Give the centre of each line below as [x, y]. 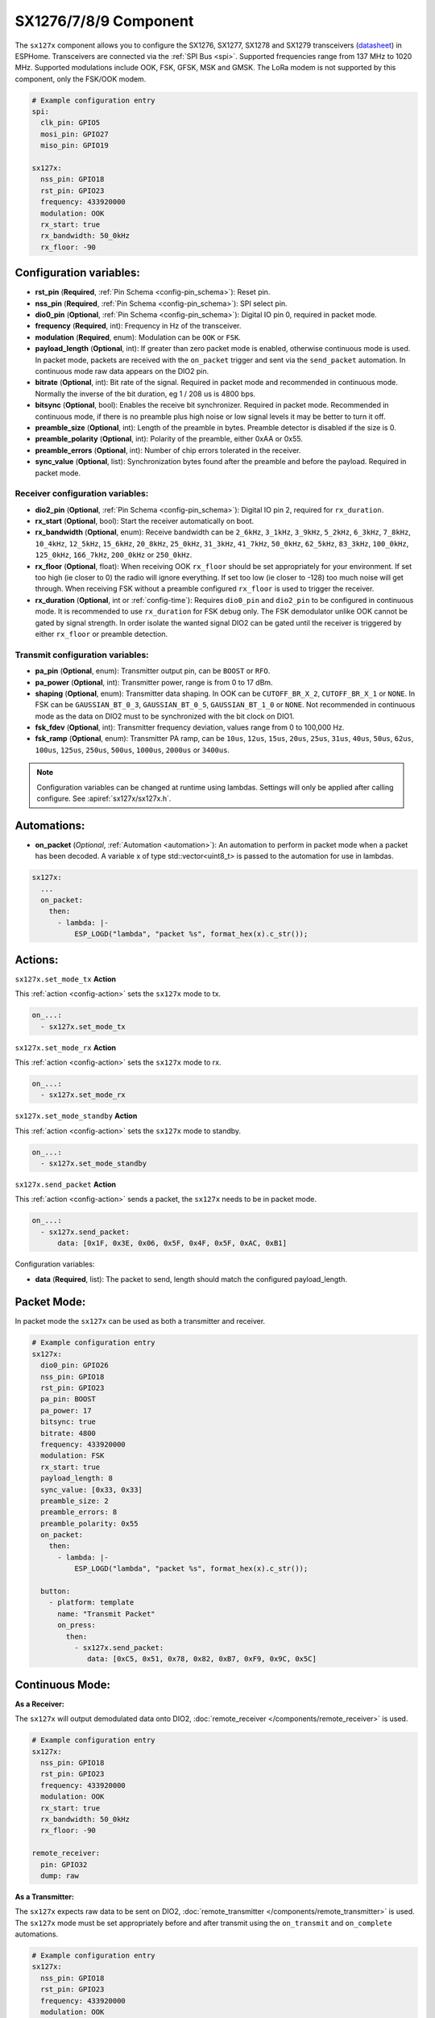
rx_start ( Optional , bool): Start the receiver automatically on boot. [145, 521]
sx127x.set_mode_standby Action [76, 1116]
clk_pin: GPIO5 [70, 123]
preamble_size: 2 [75, 1501]
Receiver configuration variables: [82, 494]
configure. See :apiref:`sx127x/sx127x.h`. [104, 798]
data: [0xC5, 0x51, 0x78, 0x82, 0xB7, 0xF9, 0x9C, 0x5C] [202, 1659]
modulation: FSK [72, 1456]
